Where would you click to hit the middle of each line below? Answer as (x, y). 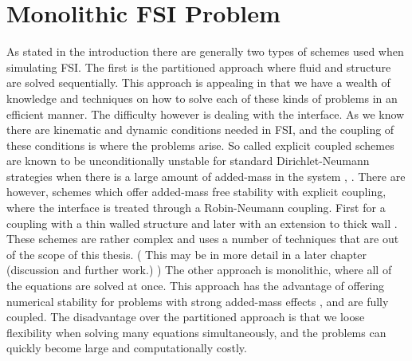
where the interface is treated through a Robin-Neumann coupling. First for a (196, 208)
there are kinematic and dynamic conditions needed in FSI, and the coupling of (200, 129)
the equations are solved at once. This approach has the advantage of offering (196, 286)
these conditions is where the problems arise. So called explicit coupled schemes (200, 145)
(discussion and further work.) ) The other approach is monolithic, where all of (199, 270)
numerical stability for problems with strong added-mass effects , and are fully (198, 301)
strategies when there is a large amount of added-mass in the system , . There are (206, 176)
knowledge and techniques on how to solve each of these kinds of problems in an (202, 98)
